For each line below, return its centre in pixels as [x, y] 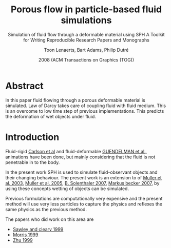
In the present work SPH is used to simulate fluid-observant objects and [81, 172]
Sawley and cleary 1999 [38, 229]
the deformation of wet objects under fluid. [51, 116]
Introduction [32, 137]
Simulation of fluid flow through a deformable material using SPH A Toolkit [86, 34]
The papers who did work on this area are [50, 219]
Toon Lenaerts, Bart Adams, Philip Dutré [86, 50]
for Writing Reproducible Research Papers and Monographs [86, 40]
